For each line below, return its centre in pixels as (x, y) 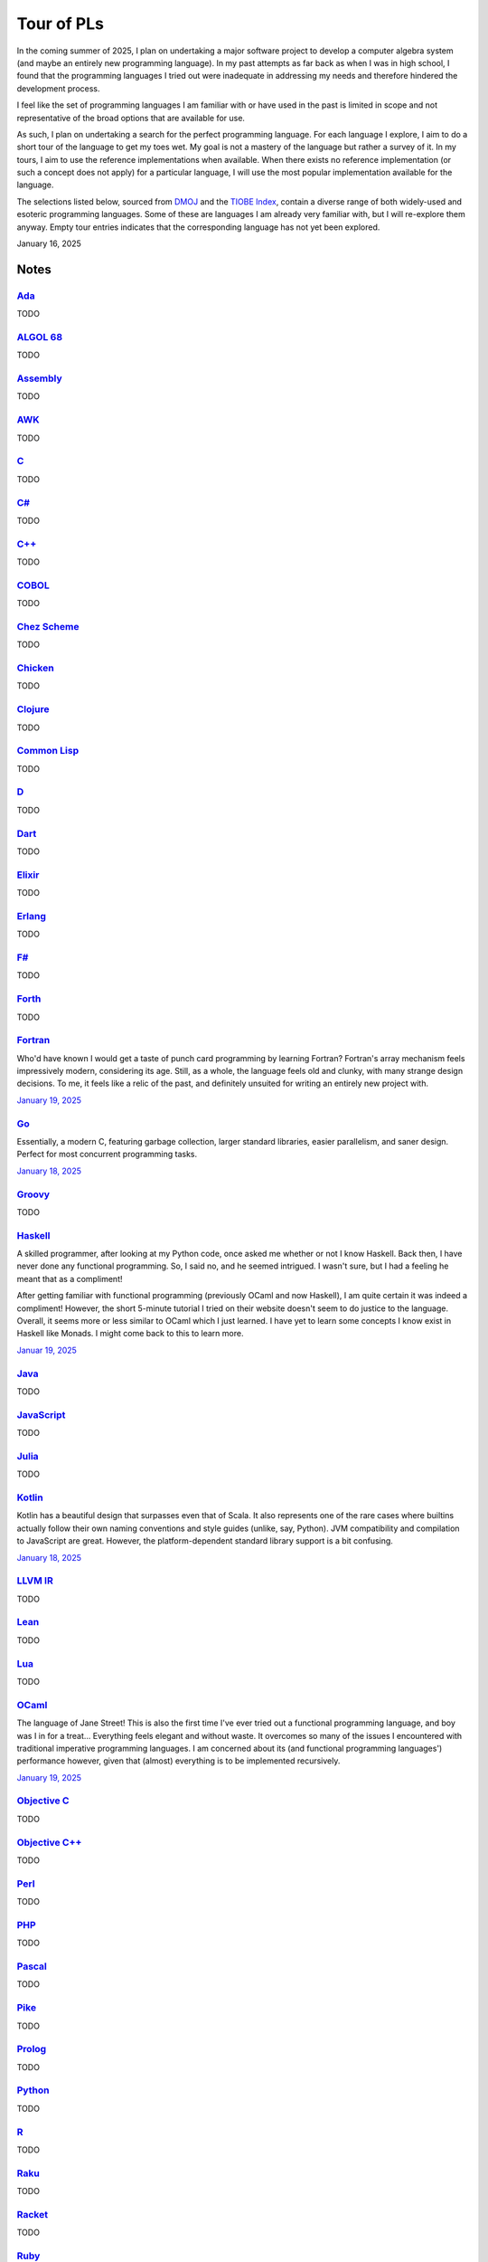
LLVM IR (35, 1581)
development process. (58, 88)
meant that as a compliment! (70, 1278)
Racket (33, 2214)
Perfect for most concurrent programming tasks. (107, 1155)
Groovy (33, 1194)
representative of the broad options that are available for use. (131, 118)
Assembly (39, 378)
